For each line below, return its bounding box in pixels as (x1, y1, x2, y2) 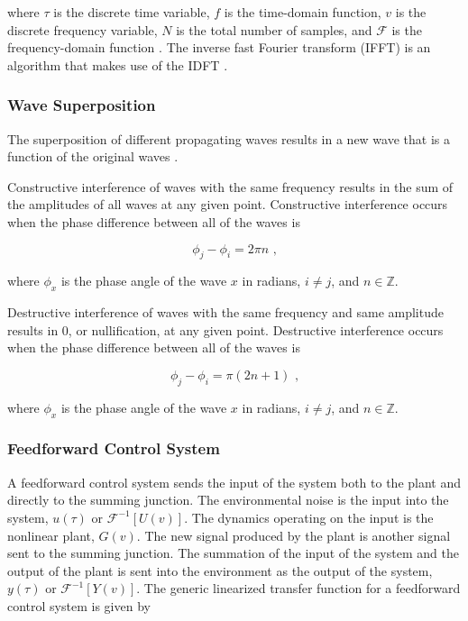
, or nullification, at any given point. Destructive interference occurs (68, 320, 444, 339)
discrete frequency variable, (7, 20, 158, 39)
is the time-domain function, (224, 3, 381, 21)
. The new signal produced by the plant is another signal (136, 525, 451, 544)
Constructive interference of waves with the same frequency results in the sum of (7, 177, 454, 196)
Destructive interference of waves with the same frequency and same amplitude (7, 303, 444, 322)
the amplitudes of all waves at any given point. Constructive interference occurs (7, 195, 448, 214)
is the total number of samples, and (176, 20, 372, 39)
